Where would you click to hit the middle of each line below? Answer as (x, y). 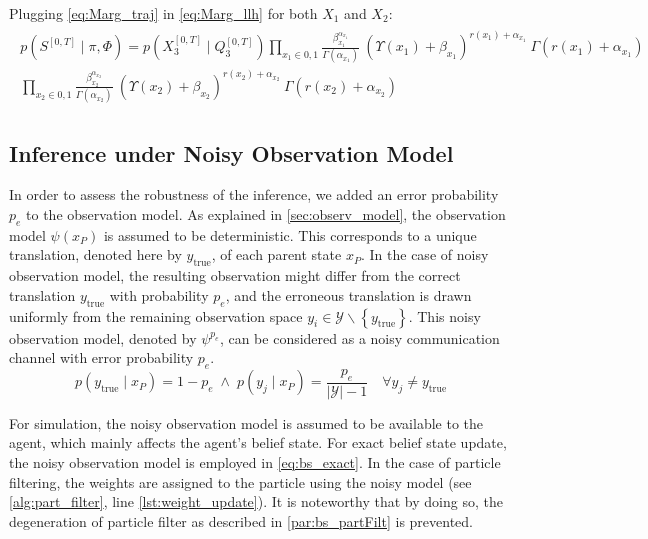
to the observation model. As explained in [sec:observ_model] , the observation (266, 213)
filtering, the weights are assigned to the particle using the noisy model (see (240, 481)
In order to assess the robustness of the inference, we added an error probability (254, 194)
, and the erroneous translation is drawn (348, 294)
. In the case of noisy (424, 254)
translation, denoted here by (95, 254)
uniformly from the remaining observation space (156, 315)
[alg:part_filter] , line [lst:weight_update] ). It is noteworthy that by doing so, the (256, 501)
